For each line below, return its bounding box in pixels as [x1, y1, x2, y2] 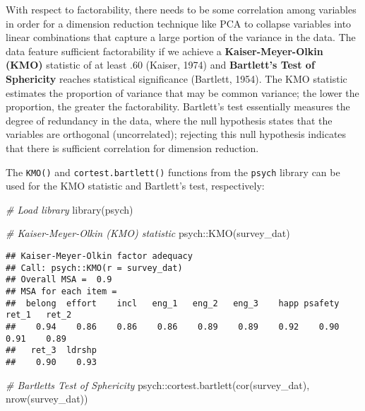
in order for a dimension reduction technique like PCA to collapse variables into [6, 16, 352, 30]
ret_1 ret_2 [6, 310, 72, 320]
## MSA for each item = [6, 286, 117, 296]
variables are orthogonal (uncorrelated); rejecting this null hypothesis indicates [6, 127, 347, 141]
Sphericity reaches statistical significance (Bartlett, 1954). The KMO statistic [6, 71, 347, 86]
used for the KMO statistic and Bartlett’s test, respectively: [6, 178, 265, 193]
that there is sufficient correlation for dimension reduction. [6, 140, 259, 155]
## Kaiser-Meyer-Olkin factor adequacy [6, 250, 193, 261]
